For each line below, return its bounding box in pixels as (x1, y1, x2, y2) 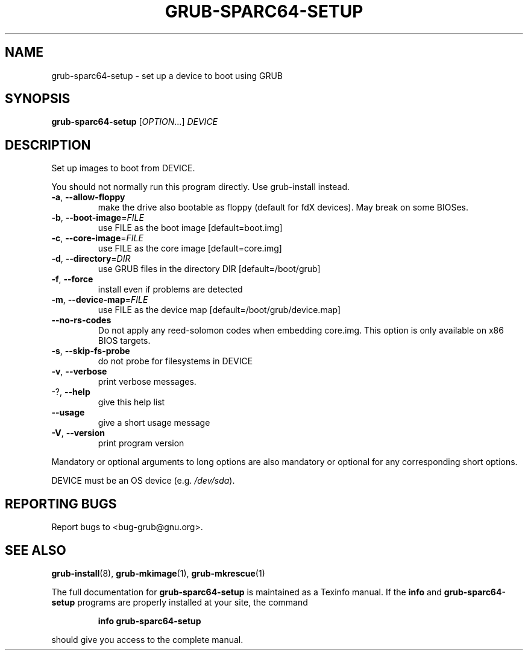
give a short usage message (98, 417, 210, 428)
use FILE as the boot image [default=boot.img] (98, 223, 283, 233)
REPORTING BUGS (5, 496, 117, 511)
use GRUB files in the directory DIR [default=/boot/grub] (98, 264, 321, 274)
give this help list (98, 397, 165, 408)
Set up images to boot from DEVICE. (51, 163, 195, 174)
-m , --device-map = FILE (51, 294, 148, 305)
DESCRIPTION (5, 137, 91, 153)
